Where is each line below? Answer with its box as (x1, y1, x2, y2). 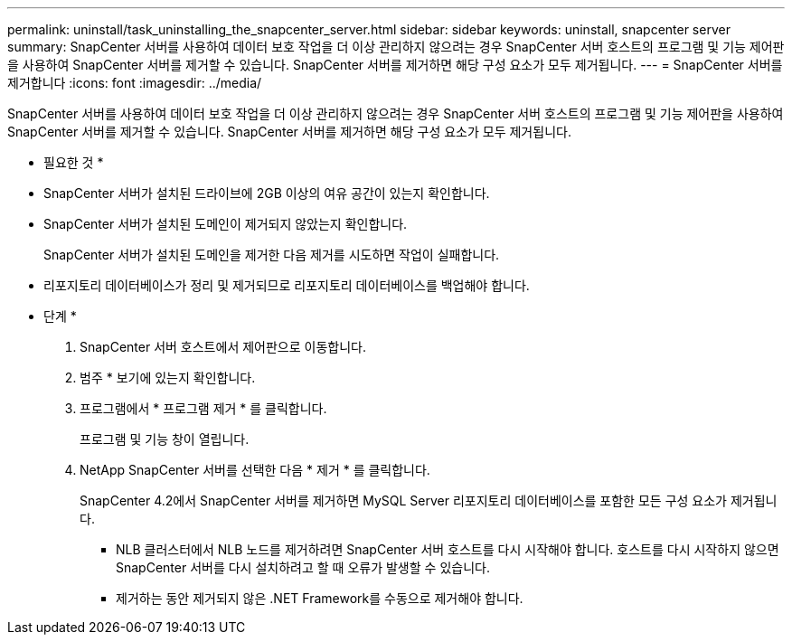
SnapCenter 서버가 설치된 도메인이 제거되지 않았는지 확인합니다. (43, 216, 408, 231)
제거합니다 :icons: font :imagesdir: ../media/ (7, 75, 262, 90)
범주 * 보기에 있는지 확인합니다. (80, 370, 256, 385)
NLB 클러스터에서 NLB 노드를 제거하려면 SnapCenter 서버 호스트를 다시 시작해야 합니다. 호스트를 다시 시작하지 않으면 (116, 542, 779, 557)
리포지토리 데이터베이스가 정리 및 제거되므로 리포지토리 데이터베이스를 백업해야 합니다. (43, 278, 530, 293)
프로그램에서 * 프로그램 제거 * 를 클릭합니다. (80, 401, 327, 416)
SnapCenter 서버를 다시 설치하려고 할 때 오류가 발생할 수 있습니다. (116, 560, 490, 575)
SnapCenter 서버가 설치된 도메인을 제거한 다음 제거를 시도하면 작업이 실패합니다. (43, 247, 500, 262)
